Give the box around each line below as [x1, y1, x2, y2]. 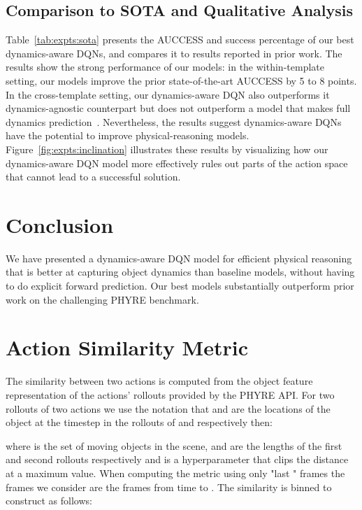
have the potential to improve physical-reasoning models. [6, 128, 249, 143]
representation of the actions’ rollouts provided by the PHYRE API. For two [6, 387, 335, 402]
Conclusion [6, 210, 114, 239]
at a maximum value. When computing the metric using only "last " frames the [6, 465, 345, 480]
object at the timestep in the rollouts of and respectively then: [6, 415, 273, 430]
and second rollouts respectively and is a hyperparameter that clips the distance [6, 452, 349, 467]
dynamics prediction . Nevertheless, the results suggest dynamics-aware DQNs [6, 114, 342, 129]
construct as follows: [6, 493, 92, 508]
